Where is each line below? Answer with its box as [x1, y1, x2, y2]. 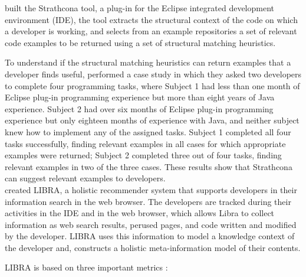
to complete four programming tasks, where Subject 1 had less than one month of [5, 79, 300, 92]
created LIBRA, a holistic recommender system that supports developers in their [5, 183, 297, 195]
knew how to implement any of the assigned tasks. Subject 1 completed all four [5, 125, 291, 138]
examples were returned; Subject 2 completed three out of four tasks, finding [5, 149, 282, 161]
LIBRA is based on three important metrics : [5, 261, 168, 273]
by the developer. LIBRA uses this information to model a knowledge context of [5, 230, 295, 242]
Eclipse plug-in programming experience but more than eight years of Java [5, 91, 275, 103]
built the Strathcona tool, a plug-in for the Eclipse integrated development [5, 2, 274, 14]
